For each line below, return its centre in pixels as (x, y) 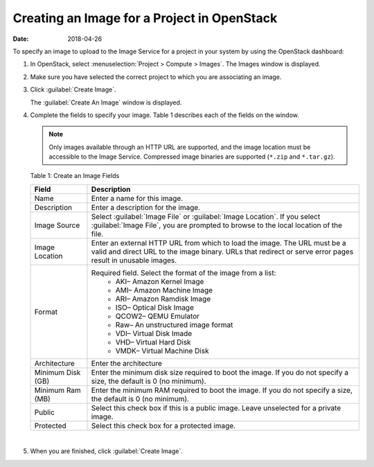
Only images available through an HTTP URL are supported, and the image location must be (180, 147)
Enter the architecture (127, 363)
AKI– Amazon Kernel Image (160, 281)
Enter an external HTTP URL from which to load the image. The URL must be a (219, 243)
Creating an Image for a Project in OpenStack (145, 18)
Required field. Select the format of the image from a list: (184, 272)
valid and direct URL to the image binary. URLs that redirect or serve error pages (222, 252)
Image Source (57, 225)
